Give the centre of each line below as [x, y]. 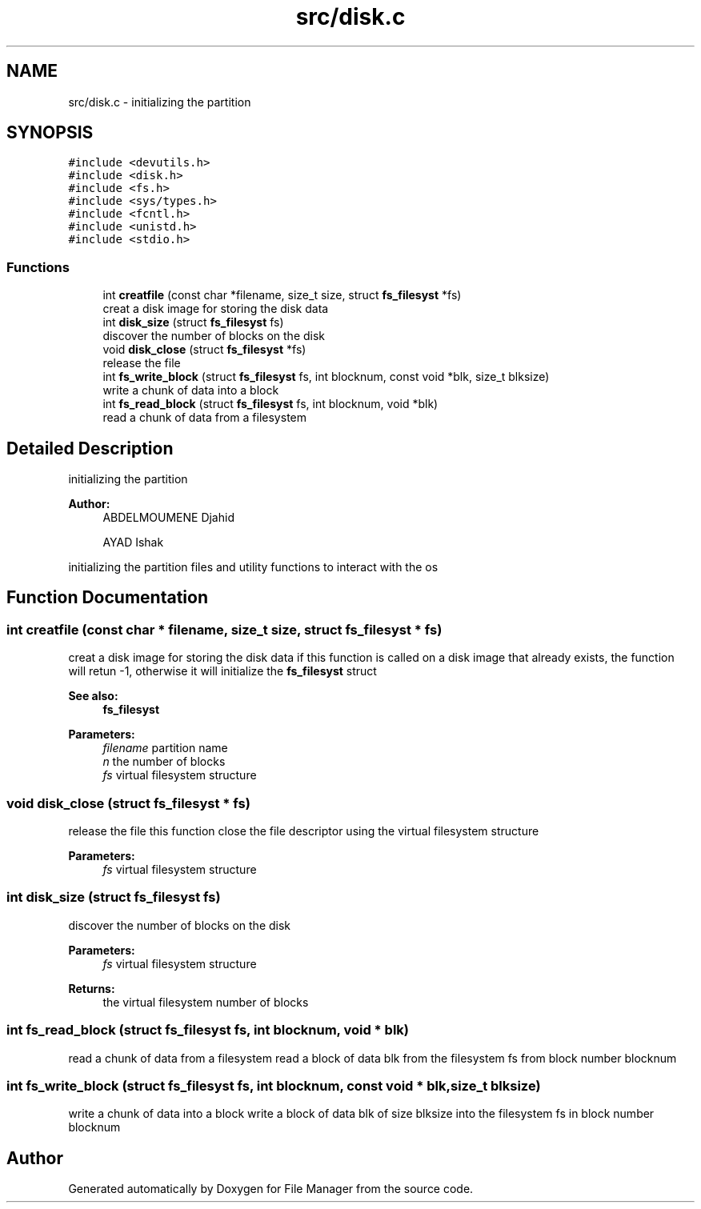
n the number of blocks [164, 762]
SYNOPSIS [50, 133]
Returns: [92, 988]
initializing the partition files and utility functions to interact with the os [253, 567]
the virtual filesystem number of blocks [206, 1002]
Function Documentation [107, 598]
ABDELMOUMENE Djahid [168, 518]
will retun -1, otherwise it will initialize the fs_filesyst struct [222, 671]
